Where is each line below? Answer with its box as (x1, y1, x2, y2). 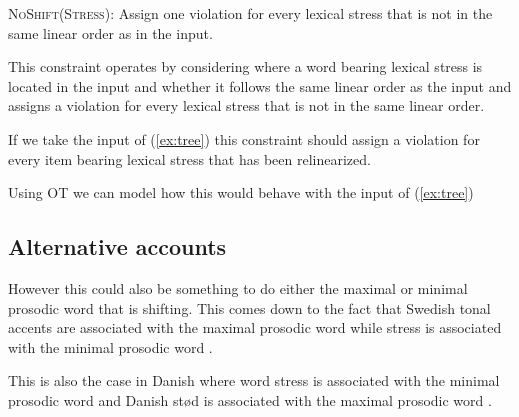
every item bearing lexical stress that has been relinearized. (8, 148, 371, 169)
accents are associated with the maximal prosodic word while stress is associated (8, 317, 502, 338)
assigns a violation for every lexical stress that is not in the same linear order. (8, 95, 485, 116)
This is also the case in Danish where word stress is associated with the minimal (8, 370, 500, 391)
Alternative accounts (8, 231, 227, 262)
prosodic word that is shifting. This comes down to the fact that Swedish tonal (8, 297, 491, 318)
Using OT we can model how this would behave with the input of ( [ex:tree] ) (8, 182, 474, 203)
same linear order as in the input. (8, 22, 213, 43)
